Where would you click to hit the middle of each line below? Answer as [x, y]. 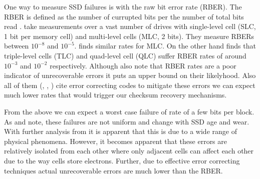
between [17, 46]
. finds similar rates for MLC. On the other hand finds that [165, 46]
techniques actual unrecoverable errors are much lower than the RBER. [113, 170]
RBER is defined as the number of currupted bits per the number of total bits [124, 16]
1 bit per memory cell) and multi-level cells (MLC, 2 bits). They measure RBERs [129, 36]
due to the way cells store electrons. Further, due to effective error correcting [122, 160]
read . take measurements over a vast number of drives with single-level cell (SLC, [130, 26]
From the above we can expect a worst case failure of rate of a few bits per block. [129, 111]
